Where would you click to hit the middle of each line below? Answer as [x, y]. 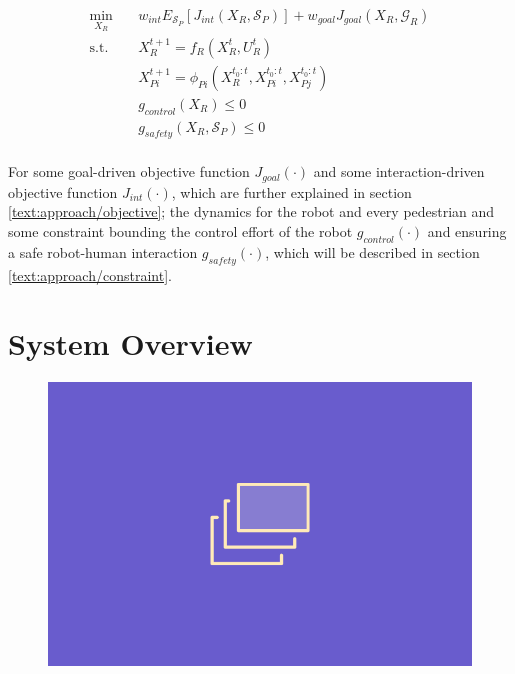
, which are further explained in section [291, 191]
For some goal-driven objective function [129, 171]
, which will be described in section [372, 251]
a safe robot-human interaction [103, 251]
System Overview [130, 343]
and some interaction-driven [399, 171]
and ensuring [467, 231]
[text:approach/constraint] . [90, 274]
